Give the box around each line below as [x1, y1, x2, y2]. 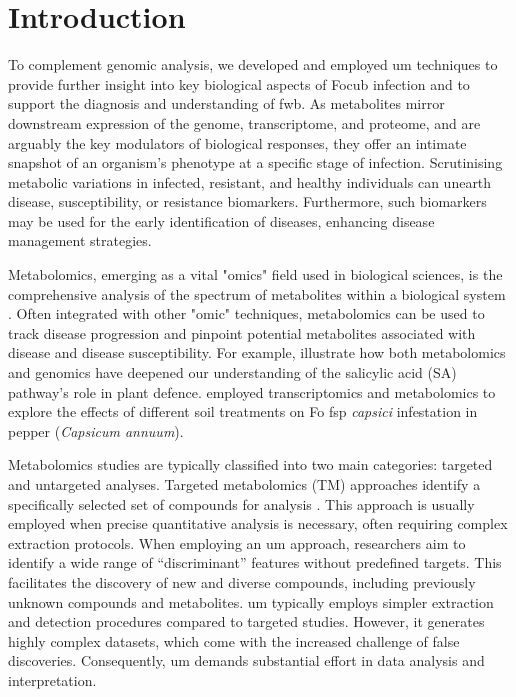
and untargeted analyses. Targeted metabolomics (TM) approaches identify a [8, 474, 481, 494]
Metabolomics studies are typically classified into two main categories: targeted [8, 454, 493, 475]
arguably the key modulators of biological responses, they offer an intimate [8, 132, 467, 153]
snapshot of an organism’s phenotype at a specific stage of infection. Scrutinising [8, 152, 503, 173]
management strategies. [8, 230, 152, 251]
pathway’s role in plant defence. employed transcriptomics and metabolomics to [8, 381, 496, 402]
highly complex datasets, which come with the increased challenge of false [8, 630, 460, 651]
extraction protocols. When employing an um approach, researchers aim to [8, 532, 466, 553]
